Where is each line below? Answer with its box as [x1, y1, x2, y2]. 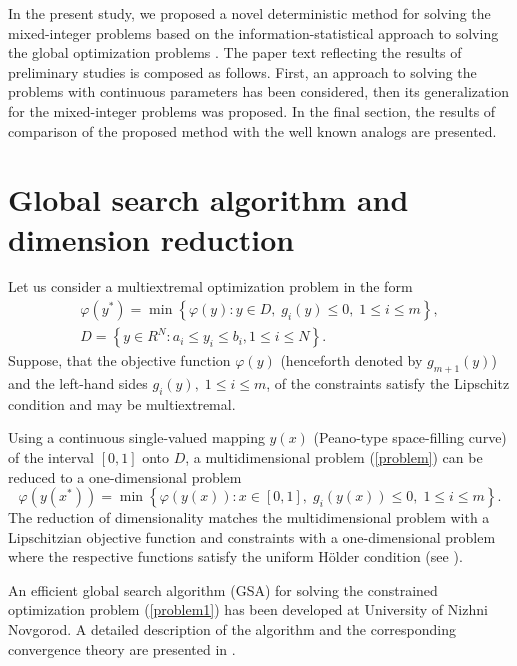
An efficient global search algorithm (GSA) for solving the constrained [8, 579, 438, 600]
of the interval [8, 446, 94, 467]
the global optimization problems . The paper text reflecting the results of [8, 42, 462, 63]
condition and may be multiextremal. [8, 393, 236, 414]
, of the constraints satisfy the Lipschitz [266, 372, 510, 393]
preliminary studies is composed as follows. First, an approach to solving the [8, 61, 477, 82]
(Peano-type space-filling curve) [313, 427, 507, 448]
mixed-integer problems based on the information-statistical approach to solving [8, 22, 499, 43]
